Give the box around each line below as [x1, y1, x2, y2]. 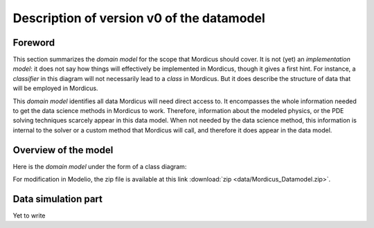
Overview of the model [12, 144, 114, 156]
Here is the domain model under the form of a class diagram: [12, 162, 187, 170]
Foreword [12, 37, 55, 49]
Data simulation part [12, 193, 103, 204]
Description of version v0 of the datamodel [12, 10, 266, 26]
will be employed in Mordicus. [12, 84, 98, 93]
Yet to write [12, 211, 46, 220]
